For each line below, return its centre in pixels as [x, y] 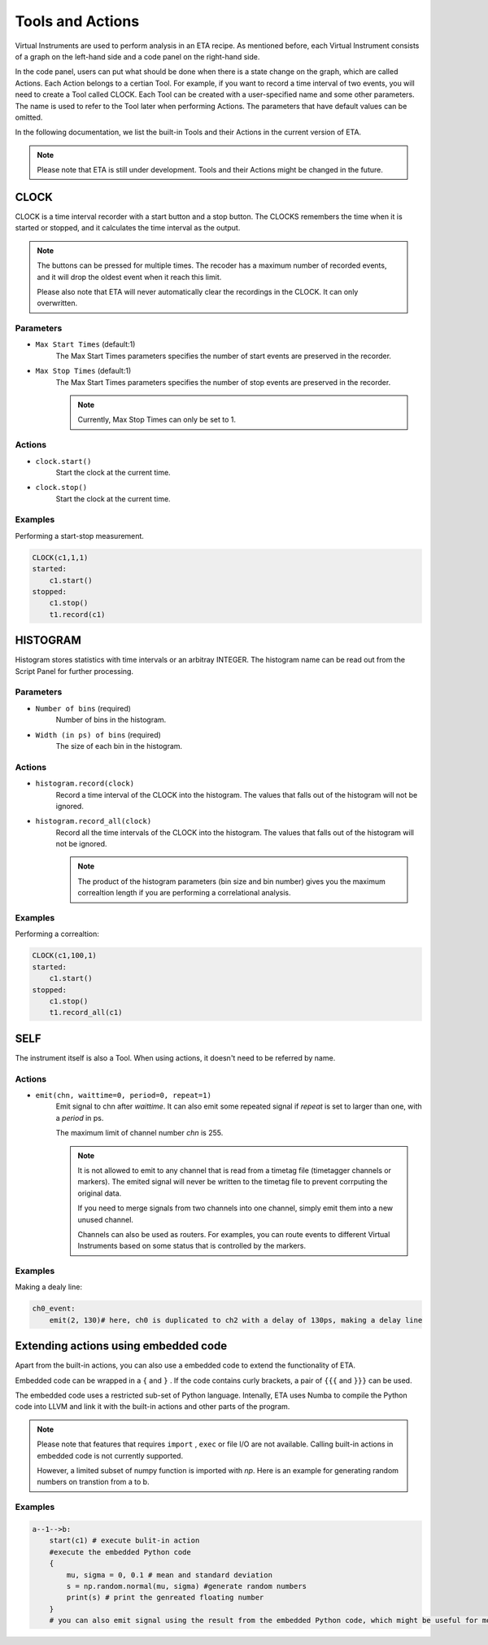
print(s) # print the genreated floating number [165, 1598]
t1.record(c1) [77, 614]
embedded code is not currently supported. [110, 1455]
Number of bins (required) [83, 708]
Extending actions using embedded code [121, 1346]
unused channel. [106, 1219]
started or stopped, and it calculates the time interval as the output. [128, 228]
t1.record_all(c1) [86, 1013]
